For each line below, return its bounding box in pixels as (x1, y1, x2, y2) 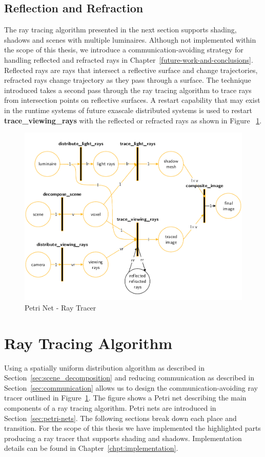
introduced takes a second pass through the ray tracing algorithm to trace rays (4, 84, 252, 95)
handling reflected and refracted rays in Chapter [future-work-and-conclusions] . (4, 54, 253, 65)
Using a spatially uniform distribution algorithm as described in (4, 362, 205, 373)
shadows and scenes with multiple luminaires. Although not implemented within (4, 34, 256, 45)
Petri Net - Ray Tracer (25, 302, 96, 313)
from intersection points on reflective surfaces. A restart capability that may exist (4, 95, 260, 105)
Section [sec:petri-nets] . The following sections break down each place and (4, 412, 237, 423)
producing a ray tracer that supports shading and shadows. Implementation (4, 432, 242, 443)
